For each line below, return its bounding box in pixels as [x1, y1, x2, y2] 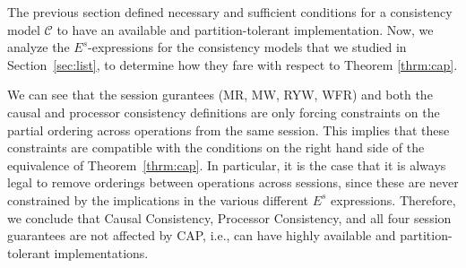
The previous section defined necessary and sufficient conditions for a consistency [7, 3, 453, 21]
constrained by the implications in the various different [7, 190, 308, 209]
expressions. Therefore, [331, 190, 456, 209]
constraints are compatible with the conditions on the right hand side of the [7, 138, 425, 157]
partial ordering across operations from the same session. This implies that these [7, 120, 450, 139]
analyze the [7, 38, 70, 56]
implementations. [54, 243, 149, 262]
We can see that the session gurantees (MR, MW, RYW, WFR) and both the [7, 85, 433, 104]
